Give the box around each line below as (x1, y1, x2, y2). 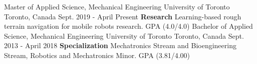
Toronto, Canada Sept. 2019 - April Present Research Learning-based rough (4, 11, 241, 21)
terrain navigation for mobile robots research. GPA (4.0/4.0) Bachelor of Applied (4, 21, 253, 31)
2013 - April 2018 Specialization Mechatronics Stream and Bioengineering (4, 40, 236, 51)
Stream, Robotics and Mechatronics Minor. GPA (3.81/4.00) (4, 50, 190, 60)
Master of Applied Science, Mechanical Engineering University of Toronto (4, 1, 230, 11)
